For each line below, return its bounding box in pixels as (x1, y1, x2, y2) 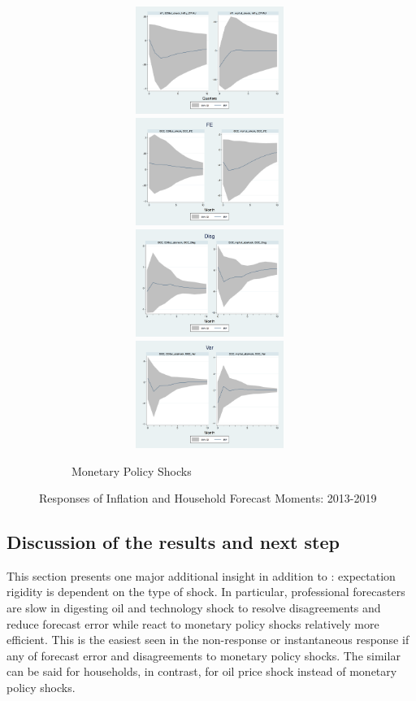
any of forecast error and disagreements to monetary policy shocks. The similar (6, 647, 401, 664)
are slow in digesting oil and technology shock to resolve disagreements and (6, 599, 381, 616)
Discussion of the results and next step (6, 529, 340, 555)
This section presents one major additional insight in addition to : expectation (6, 567, 396, 584)
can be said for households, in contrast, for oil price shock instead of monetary (6, 663, 397, 680)
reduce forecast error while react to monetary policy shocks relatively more (6, 615, 379, 632)
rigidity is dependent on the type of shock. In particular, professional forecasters (6, 583, 405, 600)
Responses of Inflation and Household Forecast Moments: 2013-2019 (39, 490, 377, 507)
